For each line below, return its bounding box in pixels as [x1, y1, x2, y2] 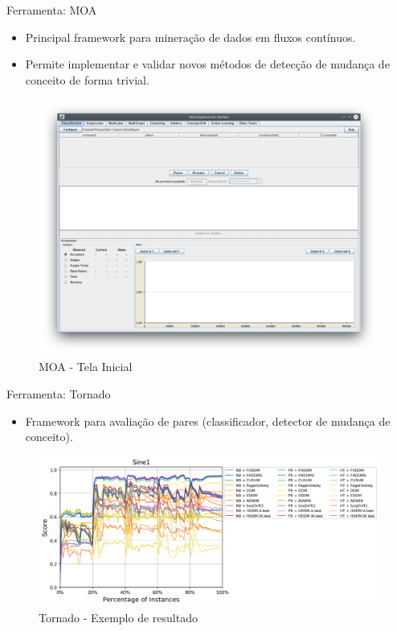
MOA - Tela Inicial [39, 358, 133, 375]
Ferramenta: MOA [6, 2, 97, 18]
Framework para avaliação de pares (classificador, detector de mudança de [25, 412, 391, 429]
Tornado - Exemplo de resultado [39, 609, 198, 626]
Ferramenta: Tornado [6, 385, 111, 402]
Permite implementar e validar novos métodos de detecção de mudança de [25, 56, 390, 72]
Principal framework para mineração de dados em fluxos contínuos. [25, 28, 356, 45]
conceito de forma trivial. [25, 71, 149, 88]
